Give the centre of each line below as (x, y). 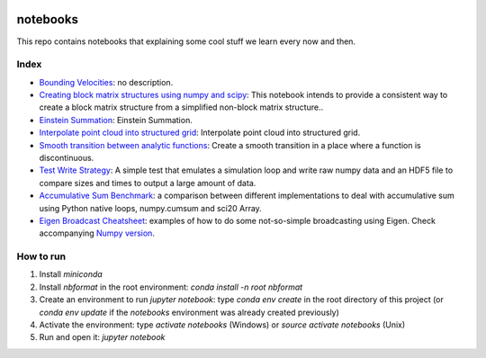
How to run (41, 256)
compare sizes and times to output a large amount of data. (148, 183)
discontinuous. (67, 158)
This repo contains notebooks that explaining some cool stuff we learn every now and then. (186, 41)
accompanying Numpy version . (97, 233)
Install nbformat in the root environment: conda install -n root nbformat (171, 287)
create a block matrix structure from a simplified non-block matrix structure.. (181, 107)
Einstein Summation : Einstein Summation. (116, 120)
